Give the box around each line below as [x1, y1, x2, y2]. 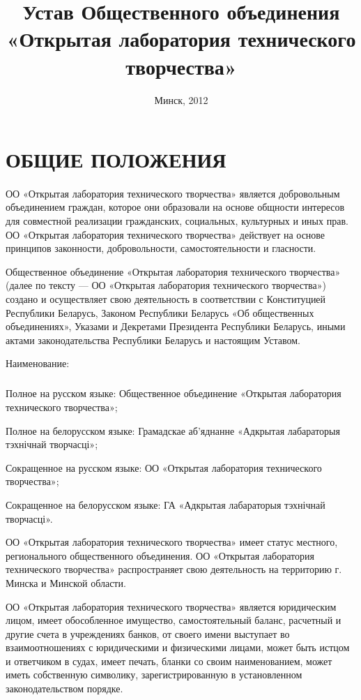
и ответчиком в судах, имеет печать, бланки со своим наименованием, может [6, 653, 332, 668]
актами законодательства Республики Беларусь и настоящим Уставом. [6, 332, 300, 347]
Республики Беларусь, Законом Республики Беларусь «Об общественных [6, 305, 314, 320]
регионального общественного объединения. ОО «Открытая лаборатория [6, 548, 314, 563]
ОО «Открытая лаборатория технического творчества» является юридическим [6, 599, 337, 613]
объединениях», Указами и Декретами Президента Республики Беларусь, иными [6, 319, 346, 334]
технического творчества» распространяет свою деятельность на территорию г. [6, 562, 342, 576]
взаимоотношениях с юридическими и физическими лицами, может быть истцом [6, 640, 350, 655]
